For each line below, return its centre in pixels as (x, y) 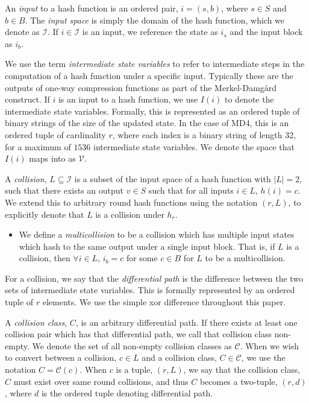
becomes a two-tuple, (239, 381)
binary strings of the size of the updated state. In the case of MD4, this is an (147, 123)
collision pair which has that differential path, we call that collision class (139, 334)
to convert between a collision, (61, 357)
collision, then (45, 258)
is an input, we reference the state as (150, 32)
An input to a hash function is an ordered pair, (92, 8)
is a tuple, (134, 370)
